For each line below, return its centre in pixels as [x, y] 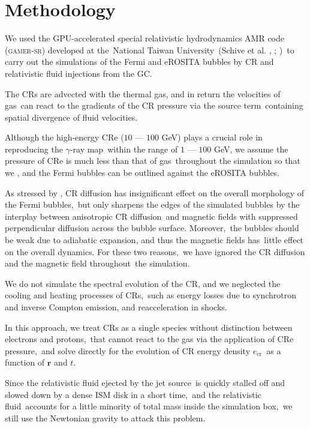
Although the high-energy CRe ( [64, 137]
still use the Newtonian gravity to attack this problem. [105, 417]
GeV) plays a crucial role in [212, 137]
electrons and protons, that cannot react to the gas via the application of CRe [149, 339]
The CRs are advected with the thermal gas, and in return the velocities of [143, 93]
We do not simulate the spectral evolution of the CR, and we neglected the [143, 283]
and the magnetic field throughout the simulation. [97, 263]
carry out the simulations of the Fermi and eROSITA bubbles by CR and [139, 62]
